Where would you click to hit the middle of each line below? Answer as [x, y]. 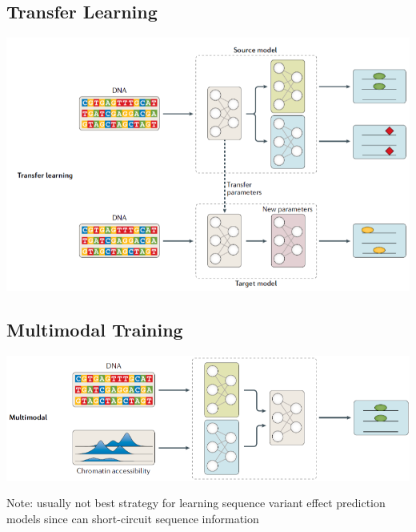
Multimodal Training [95, 330]
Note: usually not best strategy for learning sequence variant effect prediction [196, 503]
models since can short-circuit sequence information [133, 519]
